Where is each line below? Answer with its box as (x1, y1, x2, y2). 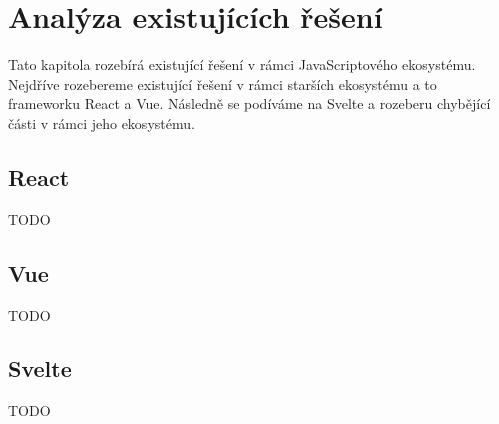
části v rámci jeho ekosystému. (8, 112, 195, 133)
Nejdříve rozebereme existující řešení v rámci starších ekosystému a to (8, 73, 437, 94)
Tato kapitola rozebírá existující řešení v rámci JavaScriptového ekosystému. (8, 54, 476, 75)
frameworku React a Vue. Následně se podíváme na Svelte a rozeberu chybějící (8, 93, 491, 114)
